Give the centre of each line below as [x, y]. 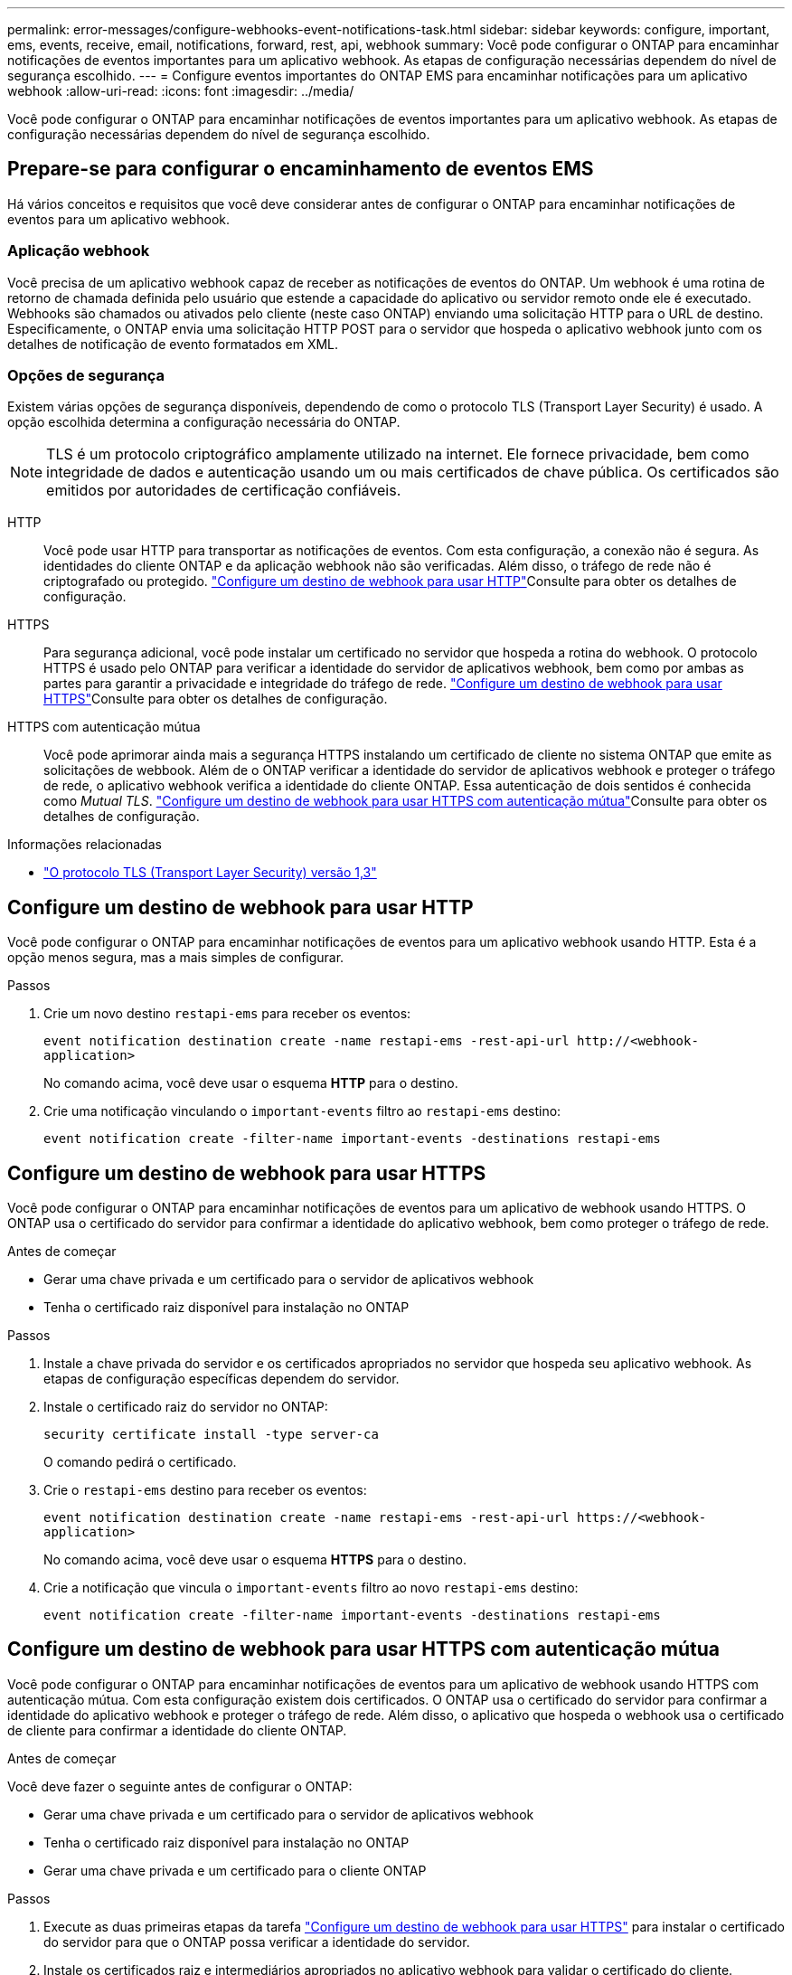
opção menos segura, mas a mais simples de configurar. [176, 958]
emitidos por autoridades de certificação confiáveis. [224, 491]
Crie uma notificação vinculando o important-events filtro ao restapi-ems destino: [302, 1111]
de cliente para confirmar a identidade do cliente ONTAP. [177, 1730]
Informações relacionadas [85, 845]
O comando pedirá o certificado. [140, 1462]
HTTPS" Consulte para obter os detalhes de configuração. [216, 699]
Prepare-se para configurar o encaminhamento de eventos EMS [301, 169]
